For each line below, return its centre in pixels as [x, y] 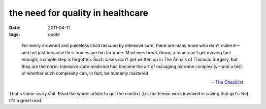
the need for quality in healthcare [79, 13]
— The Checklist [227, 82]
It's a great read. [26, 101]
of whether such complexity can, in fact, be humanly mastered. [85, 73]
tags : [15, 34]
